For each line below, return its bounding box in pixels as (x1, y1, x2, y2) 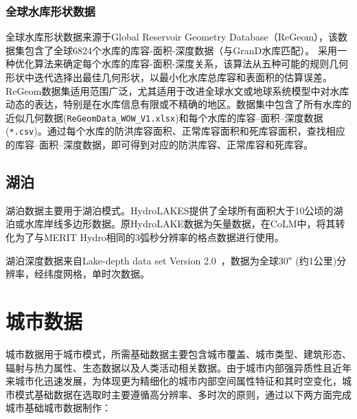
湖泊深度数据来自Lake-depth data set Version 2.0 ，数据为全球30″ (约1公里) (5, 253, 337, 267)
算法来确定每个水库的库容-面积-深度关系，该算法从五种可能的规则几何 (34, 56, 349, 71)
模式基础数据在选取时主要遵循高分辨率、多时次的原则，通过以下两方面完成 (14, 387, 352, 401)
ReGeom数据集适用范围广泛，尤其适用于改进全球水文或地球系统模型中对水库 (5, 83, 349, 98)
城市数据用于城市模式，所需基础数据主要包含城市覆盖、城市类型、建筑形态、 (5, 346, 352, 361)
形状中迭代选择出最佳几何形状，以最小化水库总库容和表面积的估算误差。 (5, 70, 332, 84)
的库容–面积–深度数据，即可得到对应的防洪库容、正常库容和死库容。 (5, 137, 313, 152)
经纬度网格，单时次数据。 (34, 267, 150, 281)
